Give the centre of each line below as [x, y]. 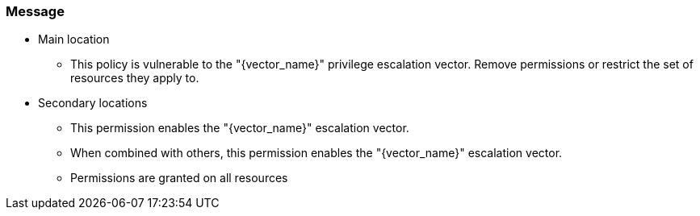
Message [35, 11]
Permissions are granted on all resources [179, 178]
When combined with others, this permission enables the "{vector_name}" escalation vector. [316, 153]
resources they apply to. [135, 78]
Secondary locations [93, 103]
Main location [74, 39]
